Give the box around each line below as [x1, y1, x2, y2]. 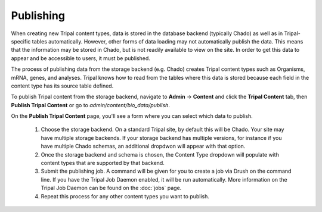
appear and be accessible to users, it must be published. [11, 54, 150, 62]
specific [11, 38, 31, 45]
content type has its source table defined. [11, 82, 114, 89]
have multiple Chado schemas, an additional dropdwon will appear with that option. [41, 143, 246, 150]
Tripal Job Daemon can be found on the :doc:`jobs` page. [41, 185, 182, 192]
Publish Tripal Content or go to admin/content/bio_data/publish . [11, 101, 170, 108]
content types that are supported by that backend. [41, 160, 165, 167]
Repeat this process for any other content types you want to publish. [41, 192, 210, 199]
